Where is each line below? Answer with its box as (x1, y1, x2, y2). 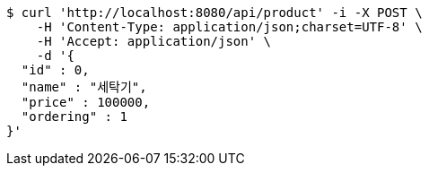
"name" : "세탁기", (21, 80, 147, 94)
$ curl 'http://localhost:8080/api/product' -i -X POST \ (6, 5, 423, 20)
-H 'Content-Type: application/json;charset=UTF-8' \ (36, 20, 423, 34)
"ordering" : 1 (21, 109, 127, 124)
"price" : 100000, (21, 95, 151, 109)
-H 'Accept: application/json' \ (36, 34, 272, 48)
